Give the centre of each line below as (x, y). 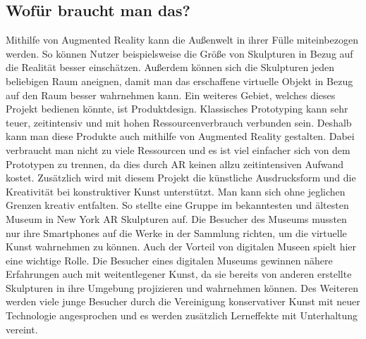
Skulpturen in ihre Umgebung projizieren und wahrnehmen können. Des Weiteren (182, 287)
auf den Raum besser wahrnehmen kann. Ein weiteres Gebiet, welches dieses (171, 95)
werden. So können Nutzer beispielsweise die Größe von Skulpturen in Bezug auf (179, 53)
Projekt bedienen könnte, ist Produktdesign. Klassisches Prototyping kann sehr (177, 109)
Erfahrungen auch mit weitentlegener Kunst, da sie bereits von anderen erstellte (179, 274)
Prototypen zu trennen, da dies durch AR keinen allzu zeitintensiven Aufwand (175, 164)
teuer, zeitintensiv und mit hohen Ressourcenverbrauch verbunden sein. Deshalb (179, 122)
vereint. (22, 329)
